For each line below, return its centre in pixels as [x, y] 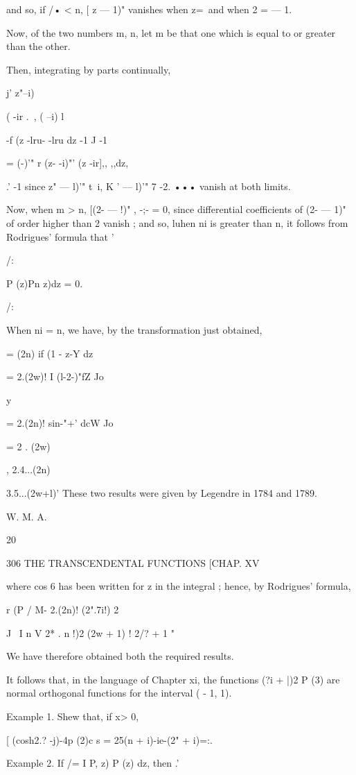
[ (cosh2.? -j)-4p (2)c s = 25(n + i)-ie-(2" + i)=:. [109, 739]
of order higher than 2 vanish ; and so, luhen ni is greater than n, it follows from [177, 222]
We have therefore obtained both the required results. [120, 656]
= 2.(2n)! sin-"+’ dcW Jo [60, 423]
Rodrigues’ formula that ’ [60, 236]
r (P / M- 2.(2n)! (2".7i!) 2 [63, 610]
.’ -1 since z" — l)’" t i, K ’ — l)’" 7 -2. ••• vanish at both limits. [149, 186]
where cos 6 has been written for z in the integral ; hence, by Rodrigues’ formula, [179, 586]
